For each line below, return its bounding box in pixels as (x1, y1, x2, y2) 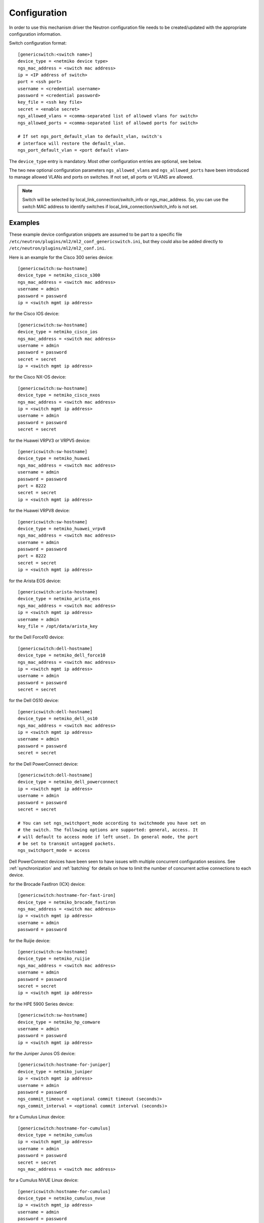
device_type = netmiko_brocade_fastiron (18, 899, 116, 905)
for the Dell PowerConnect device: (9, 761, 78, 767)
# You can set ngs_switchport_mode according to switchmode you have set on (18, 820, 206, 826)
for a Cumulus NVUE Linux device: (9, 1177, 79, 1183)
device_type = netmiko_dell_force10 (18, 653, 106, 658)
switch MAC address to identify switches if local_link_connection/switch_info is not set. (22, 204, 198, 209)
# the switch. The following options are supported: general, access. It (18, 827, 198, 833)
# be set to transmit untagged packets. (18, 840, 116, 846)
